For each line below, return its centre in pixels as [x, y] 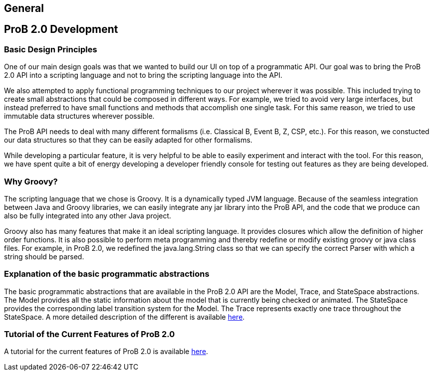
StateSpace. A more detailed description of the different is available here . [124, 317]
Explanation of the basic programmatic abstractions [107, 274]
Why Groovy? [31, 181]
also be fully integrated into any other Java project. [88, 215]
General [24, 8]
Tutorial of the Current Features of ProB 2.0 [90, 334]
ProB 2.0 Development [61, 29]
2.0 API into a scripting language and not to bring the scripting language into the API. [143, 75]
